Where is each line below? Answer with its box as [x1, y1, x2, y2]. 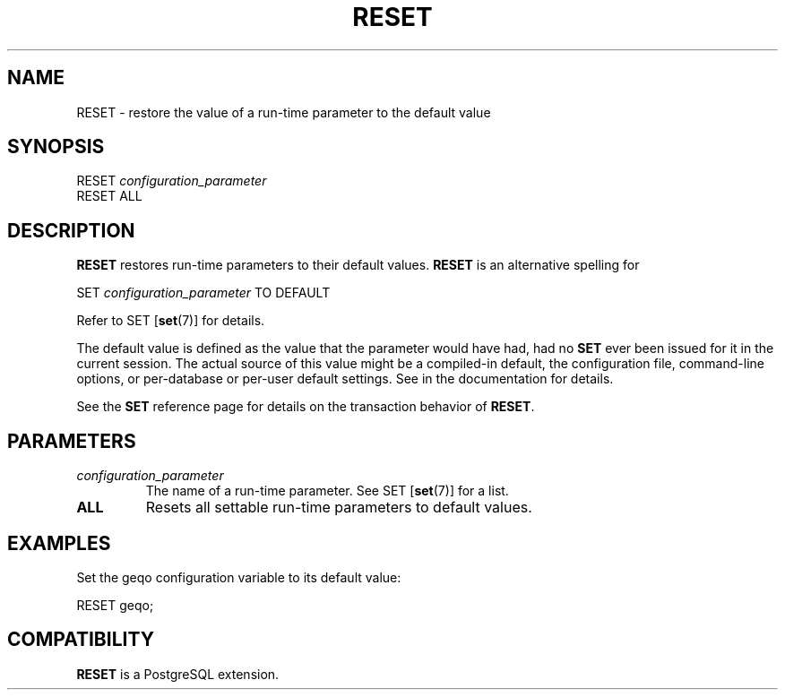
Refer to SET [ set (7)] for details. [76, 313, 265, 329]
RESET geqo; [76, 597, 154, 613]
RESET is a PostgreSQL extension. [76, 666, 280, 682]
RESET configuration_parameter [76, 173, 267, 189]
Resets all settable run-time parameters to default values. [145, 498, 532, 517]
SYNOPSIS [7, 135, 105, 159]
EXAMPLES [7, 531, 111, 555]
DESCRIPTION [7, 219, 135, 242]
